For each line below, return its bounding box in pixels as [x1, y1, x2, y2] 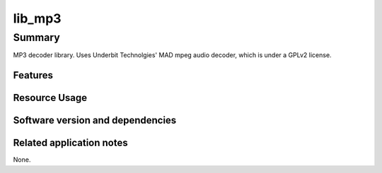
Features [13, 69, 53, 81]
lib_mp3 [13, 11, 62, 26]
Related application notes [13, 137, 128, 149]
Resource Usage [13, 92, 88, 104]
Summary [13, 31, 60, 44]
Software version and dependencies [13, 114, 177, 126]
